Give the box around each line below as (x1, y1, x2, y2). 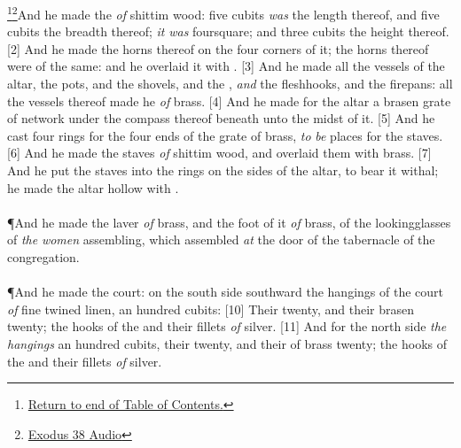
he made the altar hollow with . (7, 178, 179, 197)
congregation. (7, 247, 80, 266)
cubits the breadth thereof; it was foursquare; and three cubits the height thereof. (7, 22, 449, 41)
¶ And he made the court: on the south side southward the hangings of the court (7, 282, 443, 301)
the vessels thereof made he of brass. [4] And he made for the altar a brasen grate (7, 91, 451, 110)
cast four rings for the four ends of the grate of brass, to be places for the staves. (7, 126, 443, 144)
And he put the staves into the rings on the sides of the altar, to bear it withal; (7, 161, 439, 179)
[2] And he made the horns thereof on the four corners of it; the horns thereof (7, 39, 429, 58)
